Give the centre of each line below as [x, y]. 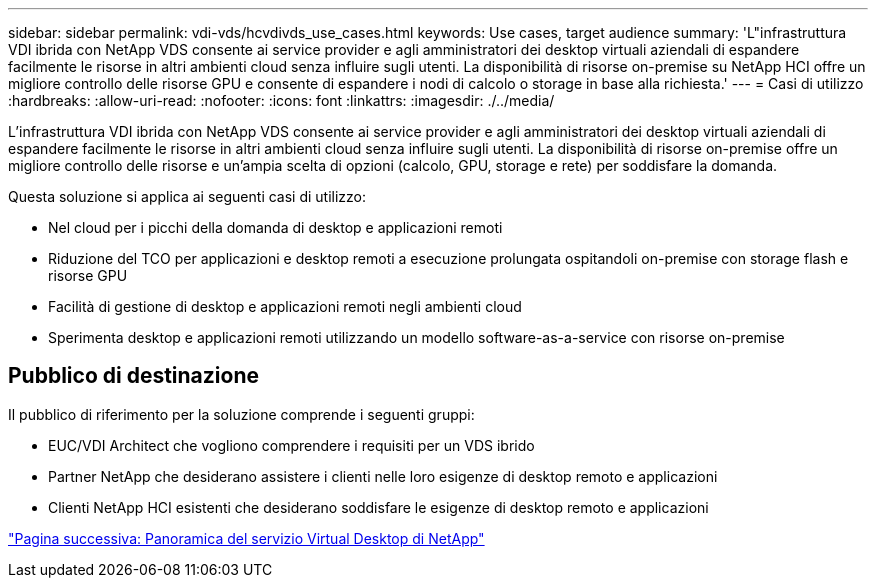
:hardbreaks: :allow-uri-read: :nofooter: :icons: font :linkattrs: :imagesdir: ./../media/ [281, 100]
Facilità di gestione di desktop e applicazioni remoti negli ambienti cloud [285, 306]
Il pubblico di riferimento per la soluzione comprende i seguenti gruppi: [241, 414]
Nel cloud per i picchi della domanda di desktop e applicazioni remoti [275, 227]
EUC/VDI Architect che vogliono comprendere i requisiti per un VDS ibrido [291, 445]
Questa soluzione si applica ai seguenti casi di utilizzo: [187, 196]
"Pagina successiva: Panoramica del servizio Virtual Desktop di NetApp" [246, 538]
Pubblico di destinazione [133, 376]
